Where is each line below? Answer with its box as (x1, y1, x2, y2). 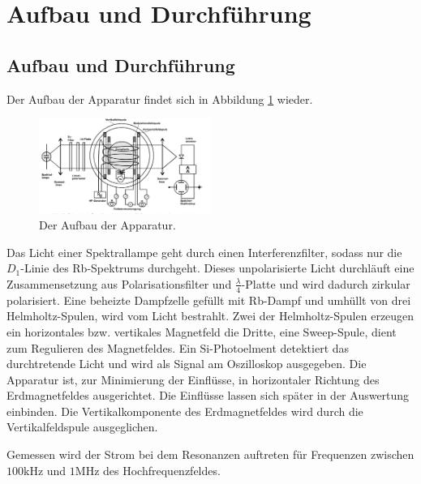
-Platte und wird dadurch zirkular (241, 275, 410, 292)
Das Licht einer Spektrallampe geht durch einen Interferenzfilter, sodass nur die (6, 243, 402, 260)
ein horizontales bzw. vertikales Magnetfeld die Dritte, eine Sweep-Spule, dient (6, 323, 397, 340)
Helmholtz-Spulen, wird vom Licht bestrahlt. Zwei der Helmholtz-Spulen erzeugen (6, 307, 415, 324)
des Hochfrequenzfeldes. (103, 461, 221, 478)
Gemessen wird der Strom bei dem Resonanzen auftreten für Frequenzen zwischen (6, 446, 415, 463)
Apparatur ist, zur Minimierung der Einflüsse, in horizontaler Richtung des (6, 370, 380, 388)
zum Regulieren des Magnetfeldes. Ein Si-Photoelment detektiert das (6, 339, 350, 356)
